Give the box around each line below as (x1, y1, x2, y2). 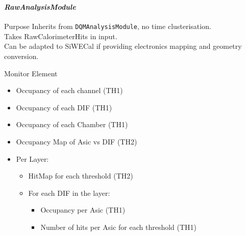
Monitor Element (4, 68, 58, 78)
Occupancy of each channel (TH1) (16, 85, 123, 96)
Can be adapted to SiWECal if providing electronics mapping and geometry (4, 41, 242, 51)
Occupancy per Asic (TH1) (40, 204, 126, 215)
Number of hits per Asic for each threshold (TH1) (40, 221, 197, 232)
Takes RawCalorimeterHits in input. (4, 31, 117, 41)
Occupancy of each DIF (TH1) (16, 102, 112, 112)
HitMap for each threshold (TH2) (28, 170, 133, 181)
